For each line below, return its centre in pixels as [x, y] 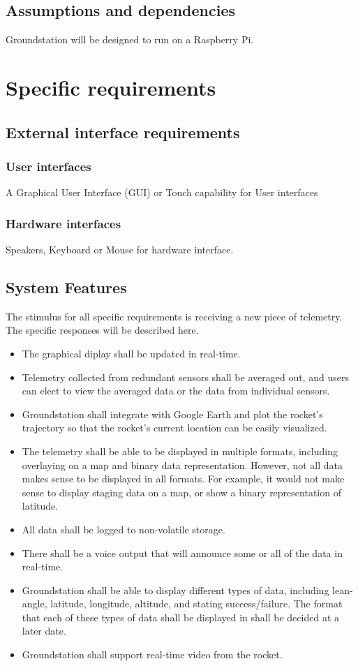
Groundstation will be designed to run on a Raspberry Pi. [130, 39]
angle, [35, 604]
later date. [44, 631]
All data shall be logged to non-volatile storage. [124, 529]
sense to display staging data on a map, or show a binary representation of [181, 492]
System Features [66, 287]
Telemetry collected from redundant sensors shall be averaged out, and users [185, 377]
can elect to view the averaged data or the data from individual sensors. [176, 391]
